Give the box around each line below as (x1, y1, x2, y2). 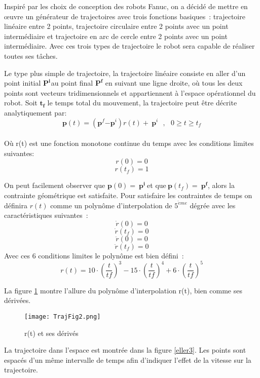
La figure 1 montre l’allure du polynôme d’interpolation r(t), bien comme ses (4, 285, 242, 295)
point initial (4, 78, 41, 88)
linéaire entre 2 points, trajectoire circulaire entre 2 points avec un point (4, 21, 229, 31)
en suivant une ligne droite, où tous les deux (105, 78, 243, 88)
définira (4, 200, 27, 210)
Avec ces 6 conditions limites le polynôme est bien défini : (4, 250, 184, 260)
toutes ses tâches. (4, 50, 58, 61)
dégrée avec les (190, 200, 236, 210)
